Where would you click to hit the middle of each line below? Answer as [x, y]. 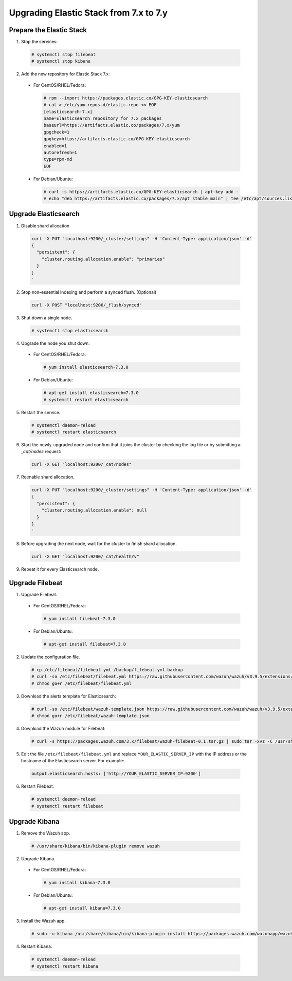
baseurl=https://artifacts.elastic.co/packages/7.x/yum [112, 125]
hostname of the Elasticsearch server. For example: [73, 761]
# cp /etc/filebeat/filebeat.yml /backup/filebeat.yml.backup [107, 670]
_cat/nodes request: [41, 452]
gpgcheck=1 [56, 132]
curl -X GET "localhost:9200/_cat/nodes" [82, 464]
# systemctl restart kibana [65, 966]
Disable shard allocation [45, 226]
